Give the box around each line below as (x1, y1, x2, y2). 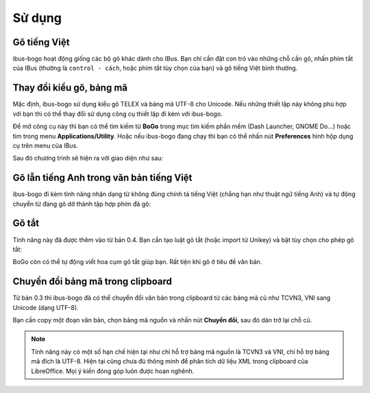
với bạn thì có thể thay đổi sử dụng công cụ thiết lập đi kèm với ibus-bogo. (12, 110, 223, 118)
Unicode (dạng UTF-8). (12, 303, 79, 311)
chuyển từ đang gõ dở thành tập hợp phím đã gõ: (12, 200, 151, 208)
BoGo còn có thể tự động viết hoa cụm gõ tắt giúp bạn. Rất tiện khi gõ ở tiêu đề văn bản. (12, 258, 262, 266)
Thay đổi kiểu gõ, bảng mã (12, 82, 128, 94)
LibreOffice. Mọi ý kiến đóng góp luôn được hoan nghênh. (31, 367, 195, 375)
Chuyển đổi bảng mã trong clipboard (12, 276, 173, 287)
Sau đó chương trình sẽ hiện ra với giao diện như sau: (12, 154, 164, 163)
